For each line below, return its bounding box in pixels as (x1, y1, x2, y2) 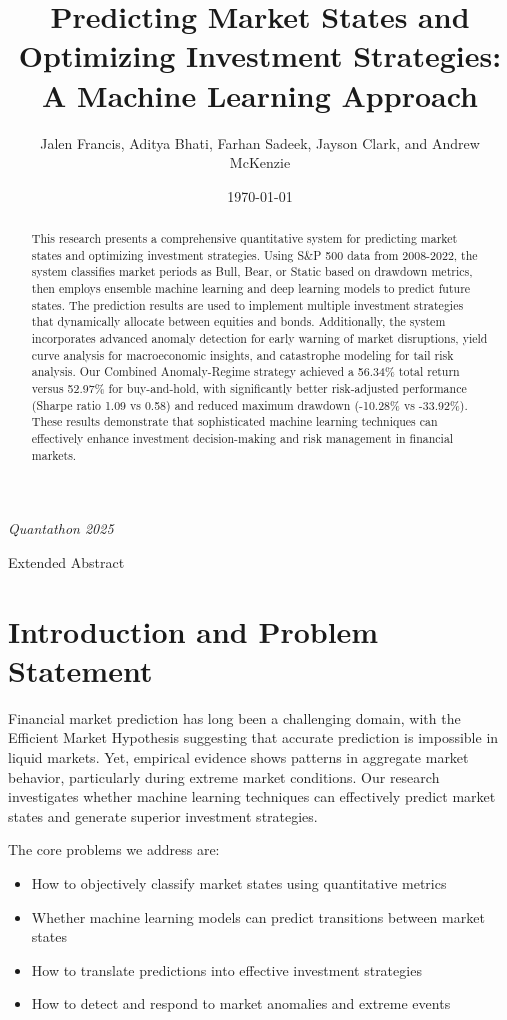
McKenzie (229, 152, 291, 173)
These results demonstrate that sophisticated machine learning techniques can (31, 413, 438, 430)
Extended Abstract (8, 551, 125, 572)
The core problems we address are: (8, 839, 220, 860)
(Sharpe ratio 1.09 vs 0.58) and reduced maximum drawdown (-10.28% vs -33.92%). (31, 396, 468, 413)
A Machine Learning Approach (42, 74, 478, 115)
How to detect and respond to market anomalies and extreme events (31, 993, 451, 1014)
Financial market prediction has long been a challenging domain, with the (8, 707, 461, 728)
